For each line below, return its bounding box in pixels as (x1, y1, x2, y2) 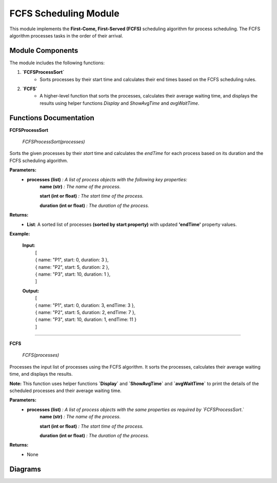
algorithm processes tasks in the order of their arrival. (9, 32, 123, 38)
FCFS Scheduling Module (9, 8, 120, 19)
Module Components (9, 46, 78, 55)
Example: (9, 231, 30, 237)
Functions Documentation (9, 113, 94, 122)
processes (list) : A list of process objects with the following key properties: (27, 176, 187, 182)
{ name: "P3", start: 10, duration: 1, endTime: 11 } (35, 316, 137, 323)
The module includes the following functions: (9, 60, 105, 66)
